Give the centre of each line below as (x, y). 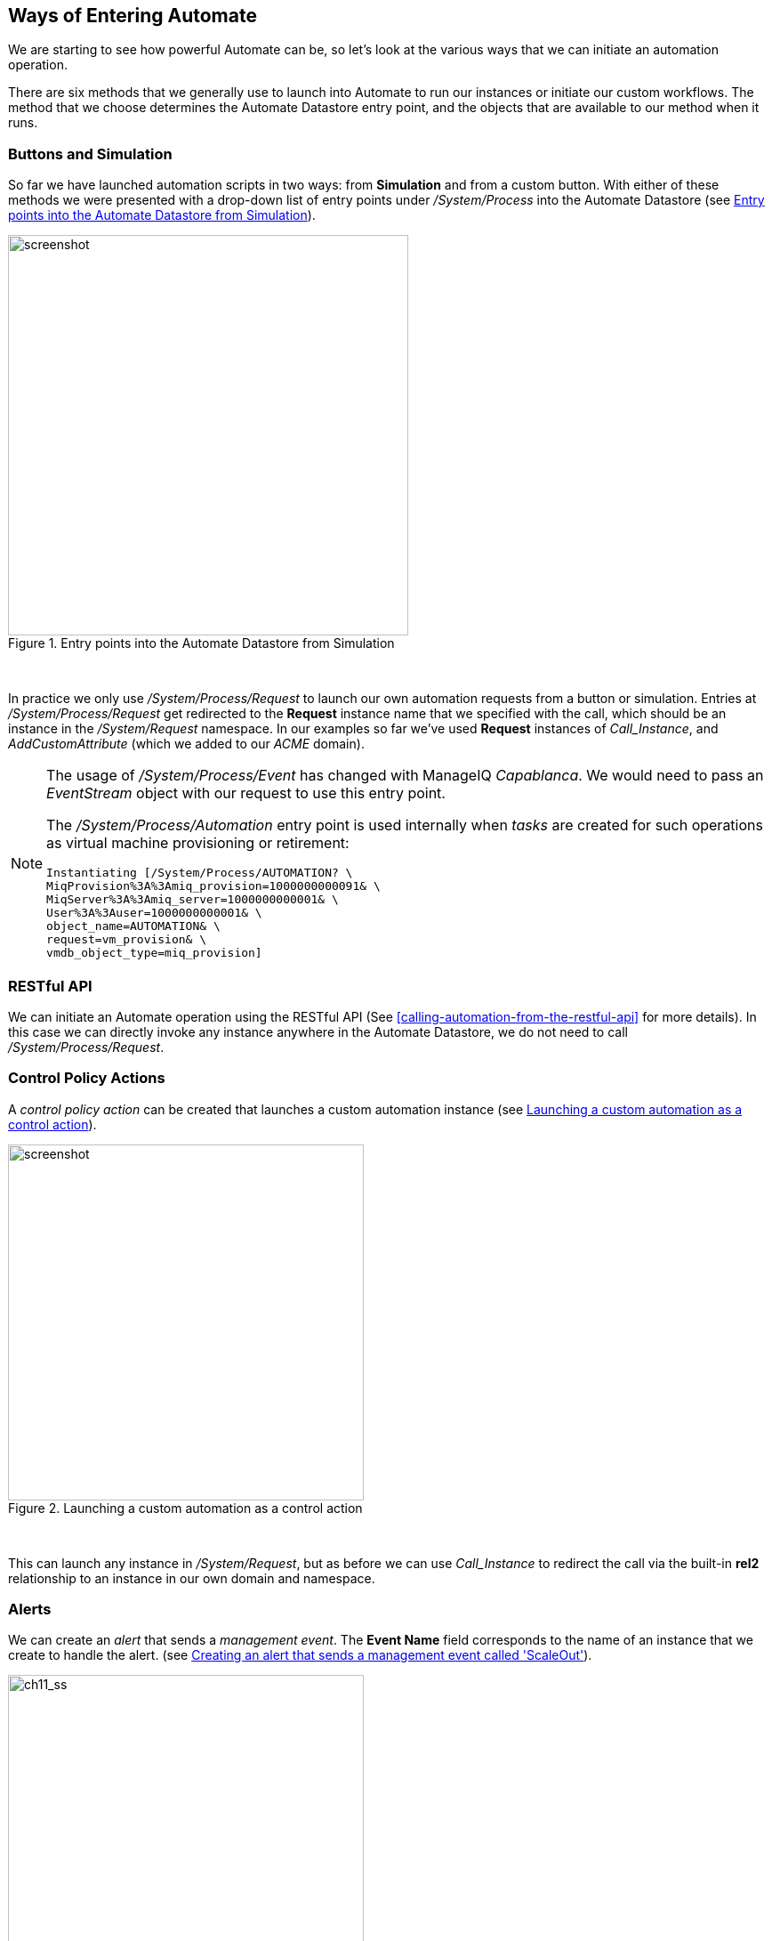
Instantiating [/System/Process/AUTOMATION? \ (200, 873)
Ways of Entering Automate (133, 16)
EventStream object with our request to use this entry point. (246, 793)
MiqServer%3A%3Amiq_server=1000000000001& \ (193, 900)
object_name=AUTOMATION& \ (133, 926)
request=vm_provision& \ (127, 940)
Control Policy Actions (87, 1078)
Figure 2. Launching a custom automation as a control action (185, 1508)
